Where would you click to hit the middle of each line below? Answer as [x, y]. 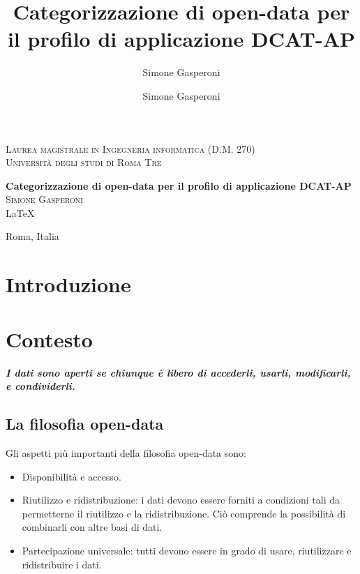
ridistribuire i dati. [62, 564]
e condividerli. [40, 386]
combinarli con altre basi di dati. [92, 527]
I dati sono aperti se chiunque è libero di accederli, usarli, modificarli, [178, 372]
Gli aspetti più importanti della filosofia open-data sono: [126, 452]
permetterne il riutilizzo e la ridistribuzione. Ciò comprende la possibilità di [184, 513]
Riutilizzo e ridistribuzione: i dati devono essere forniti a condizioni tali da [181, 500]
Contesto [49, 339]
